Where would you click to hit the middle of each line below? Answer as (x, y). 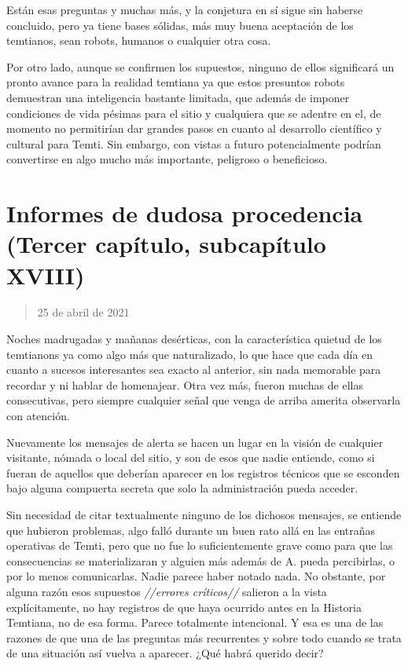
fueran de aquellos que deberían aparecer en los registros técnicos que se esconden (203, 472)
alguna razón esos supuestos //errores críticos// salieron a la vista (167, 591)
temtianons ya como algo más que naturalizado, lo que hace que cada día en (190, 354)
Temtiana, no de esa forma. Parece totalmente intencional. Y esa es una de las (195, 622)
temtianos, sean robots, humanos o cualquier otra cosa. (139, 40)
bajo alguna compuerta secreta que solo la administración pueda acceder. (182, 488)
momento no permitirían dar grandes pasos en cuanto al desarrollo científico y (194, 128)
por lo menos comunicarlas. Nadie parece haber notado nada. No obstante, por (196, 576)
